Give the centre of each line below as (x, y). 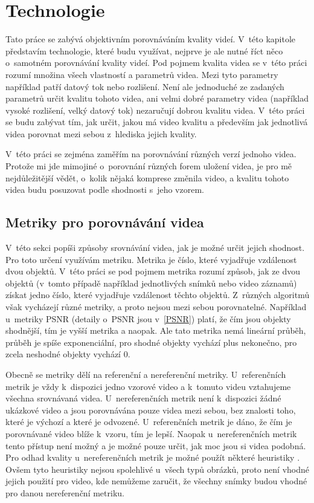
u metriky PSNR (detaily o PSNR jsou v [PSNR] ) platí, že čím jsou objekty (148, 318)
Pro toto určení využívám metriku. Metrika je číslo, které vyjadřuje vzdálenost (151, 259)
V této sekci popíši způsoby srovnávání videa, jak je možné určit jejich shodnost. (155, 248)
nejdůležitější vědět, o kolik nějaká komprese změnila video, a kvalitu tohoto (147, 177)
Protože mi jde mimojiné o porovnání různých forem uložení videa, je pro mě (149, 166)
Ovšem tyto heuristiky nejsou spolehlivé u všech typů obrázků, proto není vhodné (157, 469)
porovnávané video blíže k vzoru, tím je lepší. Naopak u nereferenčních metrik (151, 433)
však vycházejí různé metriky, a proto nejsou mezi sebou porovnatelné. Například (156, 307)
